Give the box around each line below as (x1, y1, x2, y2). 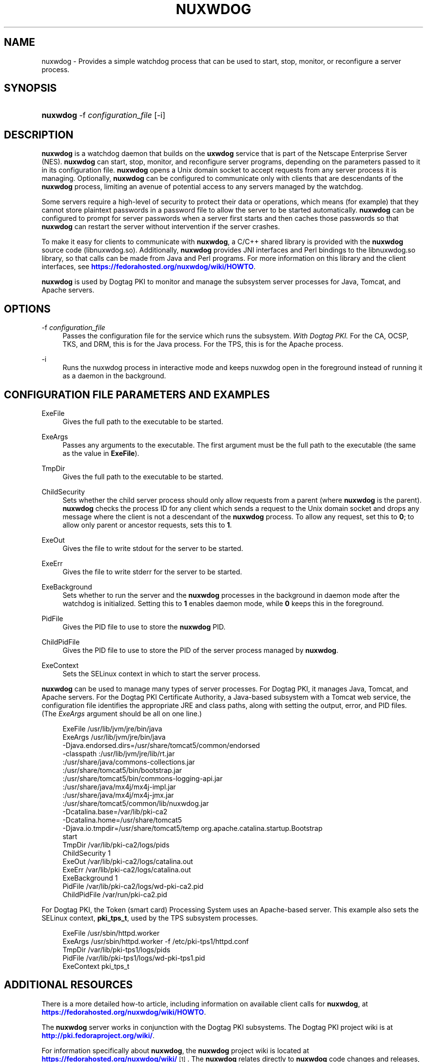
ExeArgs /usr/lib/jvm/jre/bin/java (62, 732, 166, 741)
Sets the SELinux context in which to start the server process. (62, 669, 261, 678)
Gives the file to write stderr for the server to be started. (62, 567, 242, 576)
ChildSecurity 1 (62, 848, 111, 857)
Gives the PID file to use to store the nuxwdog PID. (62, 622, 226, 631)
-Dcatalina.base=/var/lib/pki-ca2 (62, 807, 168, 816)
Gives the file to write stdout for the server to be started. (62, 544, 243, 552)
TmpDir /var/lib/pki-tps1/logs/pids (62, 945, 171, 954)
